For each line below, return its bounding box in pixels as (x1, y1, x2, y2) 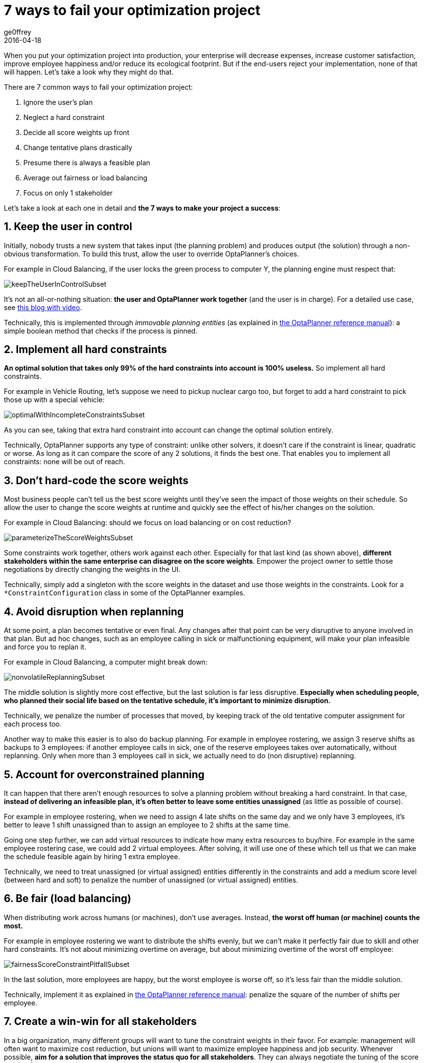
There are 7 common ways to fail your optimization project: (4, 82, 193, 91)
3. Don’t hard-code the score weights (4, 474, 188, 487)
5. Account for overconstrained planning (4, 768, 205, 781)
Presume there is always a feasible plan (23, 158, 150, 167)
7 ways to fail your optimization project (4, 2, 260, 19)
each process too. (4, 720, 62, 728)
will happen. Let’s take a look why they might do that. (4, 67, 174, 76)
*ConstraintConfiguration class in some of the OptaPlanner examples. (4, 589, 245, 597)
